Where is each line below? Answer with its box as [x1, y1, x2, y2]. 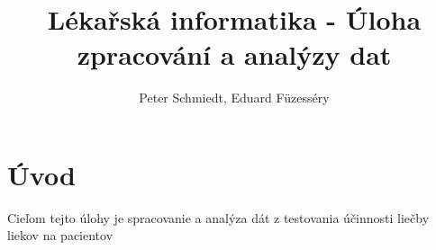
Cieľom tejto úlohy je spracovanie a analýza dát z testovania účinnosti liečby [7, 208, 430, 227]
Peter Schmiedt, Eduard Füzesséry [139, 88, 330, 107]
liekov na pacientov [7, 226, 114, 245]
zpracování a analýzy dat [77, 36, 392, 73]
